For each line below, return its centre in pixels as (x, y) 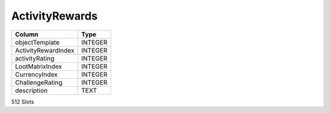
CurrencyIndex (36, 75)
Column (27, 34)
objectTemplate (37, 42)
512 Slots (23, 101)
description (31, 90)
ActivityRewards (54, 16)
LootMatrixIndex (38, 66)
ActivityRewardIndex (45, 50)
